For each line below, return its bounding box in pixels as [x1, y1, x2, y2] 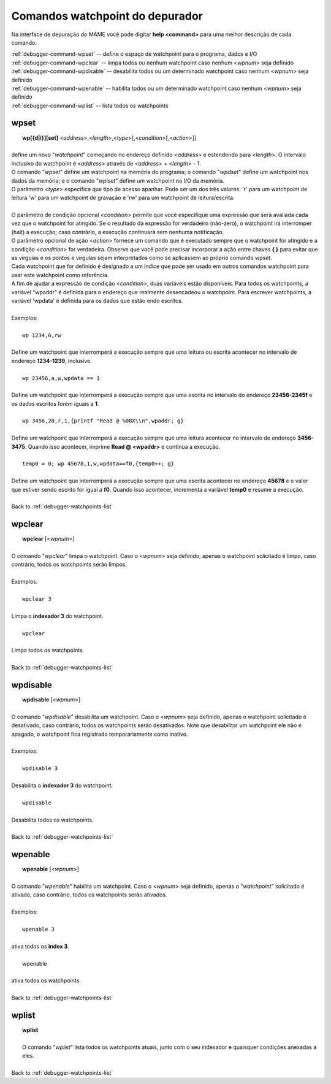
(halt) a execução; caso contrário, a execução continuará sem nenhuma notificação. [11, 228, 224, 235]
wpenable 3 [22, 926, 55, 933]
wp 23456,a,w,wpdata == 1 [22, 375, 101, 381]
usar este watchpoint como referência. [11, 271, 109, 278]
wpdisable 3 [22, 765, 58, 772]
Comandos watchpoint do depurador [11, 9, 204, 23]
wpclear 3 [22, 595, 51, 603]
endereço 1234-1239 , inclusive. [11, 357, 92, 364]
